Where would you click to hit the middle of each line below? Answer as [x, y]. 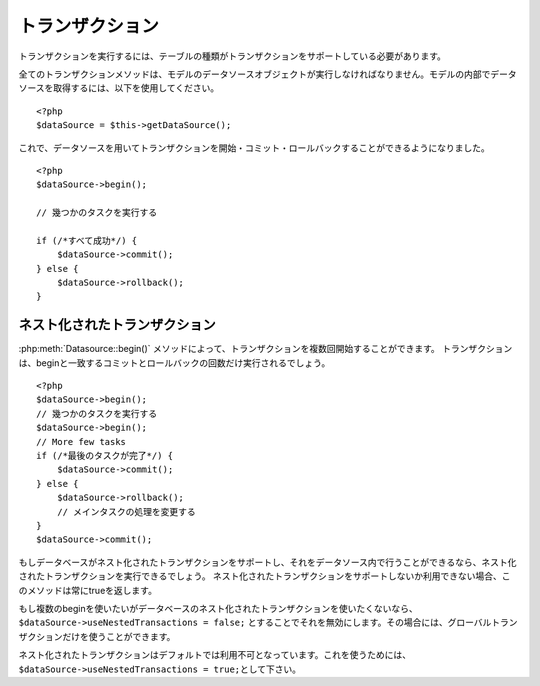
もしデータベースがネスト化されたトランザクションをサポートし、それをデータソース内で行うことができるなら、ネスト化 [267, 562]
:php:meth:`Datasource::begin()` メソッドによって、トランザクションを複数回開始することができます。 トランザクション [265, 349]
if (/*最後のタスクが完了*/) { [105, 456]
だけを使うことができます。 [118, 636]
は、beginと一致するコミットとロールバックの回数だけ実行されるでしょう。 [174, 362]
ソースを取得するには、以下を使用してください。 [119, 88]
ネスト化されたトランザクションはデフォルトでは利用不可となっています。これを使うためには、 [215, 655]
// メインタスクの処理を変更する [126, 511]
